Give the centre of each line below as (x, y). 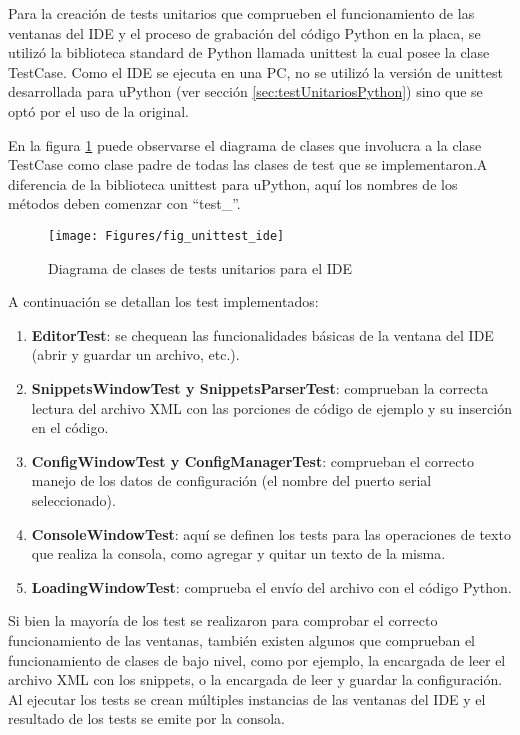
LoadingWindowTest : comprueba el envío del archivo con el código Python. (271, 586)
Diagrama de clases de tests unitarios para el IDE (200, 267)
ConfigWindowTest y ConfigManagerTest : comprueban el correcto (252, 460)
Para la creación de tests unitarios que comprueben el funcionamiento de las (241, 13)
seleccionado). (73, 499)
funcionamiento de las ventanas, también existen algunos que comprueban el (242, 639)
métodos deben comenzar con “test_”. (124, 203)
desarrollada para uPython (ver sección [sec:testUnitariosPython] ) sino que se (245, 91)
